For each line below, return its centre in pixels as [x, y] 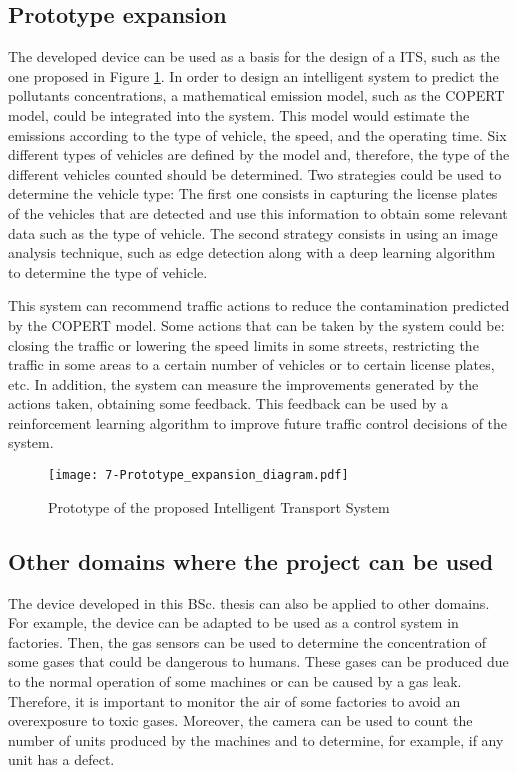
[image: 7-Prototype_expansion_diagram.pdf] [198, 475]
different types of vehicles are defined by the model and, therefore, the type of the [259, 154]
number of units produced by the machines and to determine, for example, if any [256, 739]
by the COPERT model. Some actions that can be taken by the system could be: [256, 324]
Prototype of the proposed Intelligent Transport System [219, 506]
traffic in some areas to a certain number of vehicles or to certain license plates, [251, 364]
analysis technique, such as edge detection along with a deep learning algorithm [252, 252]
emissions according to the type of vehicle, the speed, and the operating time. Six [257, 134]
